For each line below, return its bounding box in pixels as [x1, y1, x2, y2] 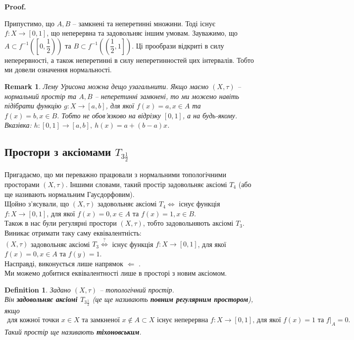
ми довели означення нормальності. [4, 64, 112, 75]
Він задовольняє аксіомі [4, 294, 78, 304]
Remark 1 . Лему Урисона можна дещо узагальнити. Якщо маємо [4, 81, 209, 91]
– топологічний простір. [100, 284, 174, 294]
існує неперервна [157, 317, 208, 324]
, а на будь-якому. [182, 110, 237, 120]
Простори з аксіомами [4, 144, 111, 159]
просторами [4, 179, 40, 189]
